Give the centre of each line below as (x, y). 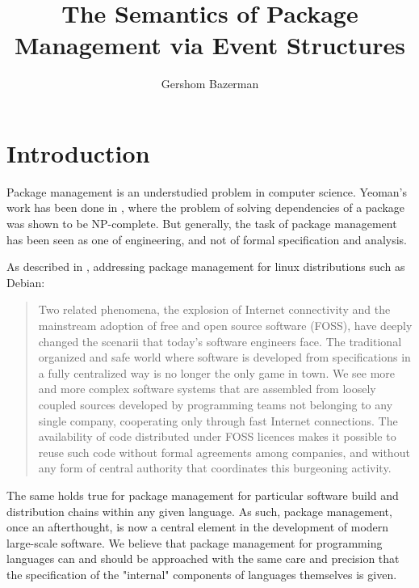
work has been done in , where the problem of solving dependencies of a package (206, 207)
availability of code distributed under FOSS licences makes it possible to (217, 436)
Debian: (26, 282)
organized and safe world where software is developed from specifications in (224, 357)
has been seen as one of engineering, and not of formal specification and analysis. (207, 239)
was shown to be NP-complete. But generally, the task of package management (202, 224)
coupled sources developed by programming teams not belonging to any (216, 404)
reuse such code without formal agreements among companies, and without (224, 452)
